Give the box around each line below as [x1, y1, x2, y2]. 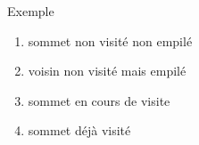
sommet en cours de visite [28, 91, 170, 109]
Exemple [7, 2, 54, 20]
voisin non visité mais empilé [28, 61, 187, 80]
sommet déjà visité [28, 121, 131, 140]
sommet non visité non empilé [28, 31, 193, 50]
